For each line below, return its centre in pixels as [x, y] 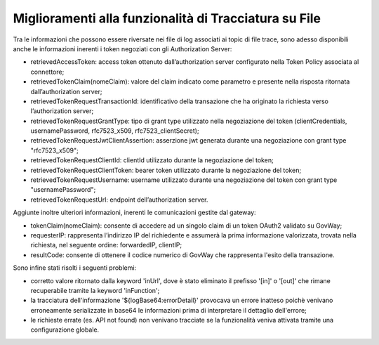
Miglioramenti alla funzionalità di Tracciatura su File [167, 18]
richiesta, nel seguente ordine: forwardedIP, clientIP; [106, 245]
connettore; [47, 72]
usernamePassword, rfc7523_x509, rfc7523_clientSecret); [115, 131]
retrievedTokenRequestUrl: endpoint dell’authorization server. [119, 200]
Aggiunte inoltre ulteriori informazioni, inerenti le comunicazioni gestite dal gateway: [134, 213]
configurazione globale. [65, 330]
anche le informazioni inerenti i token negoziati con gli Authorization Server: [122, 48]
